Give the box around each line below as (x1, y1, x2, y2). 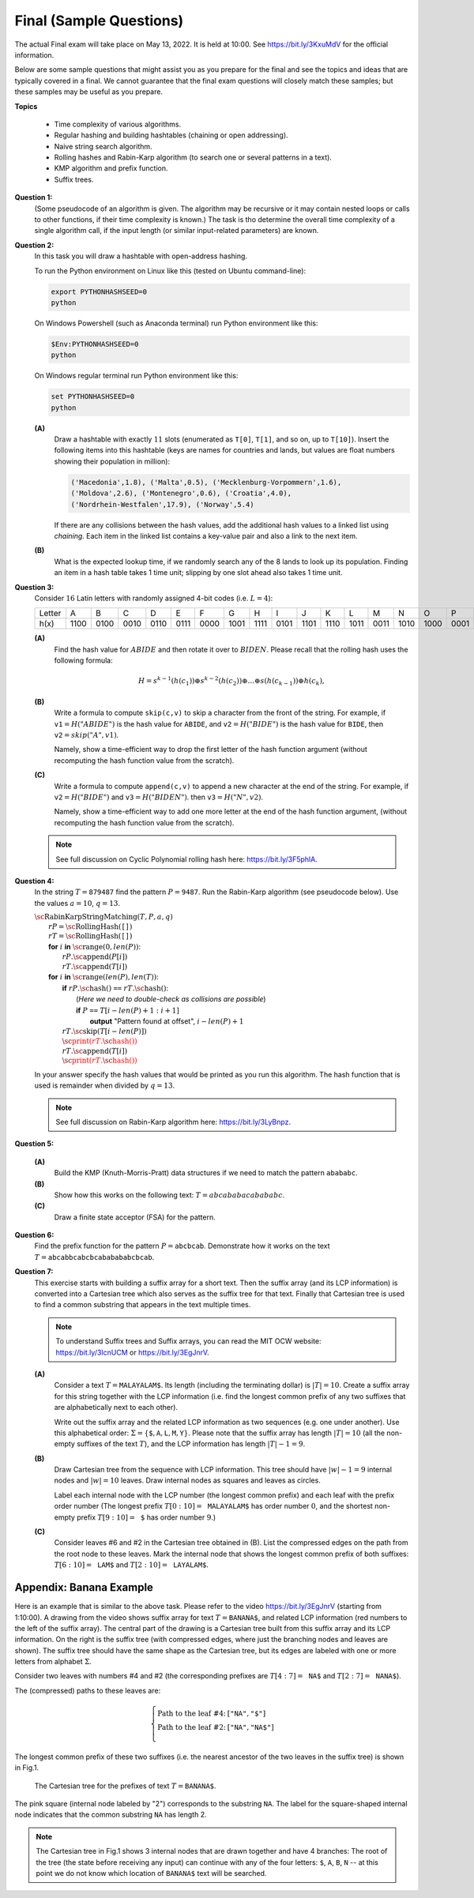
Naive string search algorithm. (54, 141, 153, 151)
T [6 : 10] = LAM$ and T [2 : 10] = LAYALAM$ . (54, 1560, 209, 1569)
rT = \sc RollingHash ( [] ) (48, 932, 133, 941)
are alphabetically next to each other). (54, 1403, 178, 1412)
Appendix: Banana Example (14, 1580, 154, 1595)
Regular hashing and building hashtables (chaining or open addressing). (54, 130, 288, 140)
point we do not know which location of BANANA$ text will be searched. (36, 1868, 267, 1877)
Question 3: (14, 582, 55, 592)
